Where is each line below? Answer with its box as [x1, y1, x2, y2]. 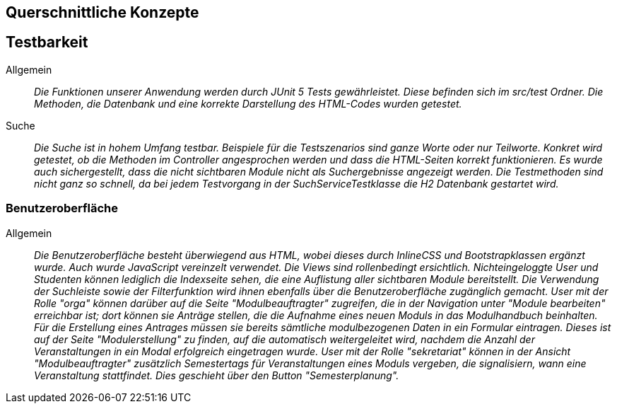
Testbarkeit [6, 33, 88, 52]
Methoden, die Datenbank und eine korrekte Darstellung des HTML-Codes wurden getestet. [34, 97, 462, 110]
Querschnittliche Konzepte [6, 4, 199, 21]
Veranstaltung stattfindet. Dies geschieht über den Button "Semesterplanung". [34, 369, 399, 381]
